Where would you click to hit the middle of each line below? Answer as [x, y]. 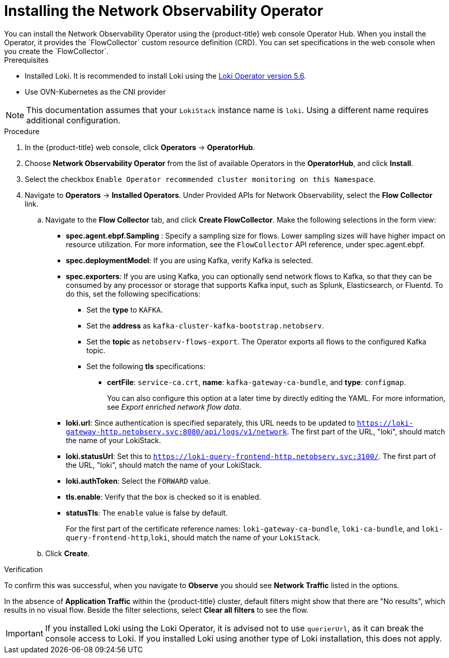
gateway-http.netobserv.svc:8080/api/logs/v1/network [176, 432]
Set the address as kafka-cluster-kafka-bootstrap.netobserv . [205, 325]
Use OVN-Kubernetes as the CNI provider [95, 92]
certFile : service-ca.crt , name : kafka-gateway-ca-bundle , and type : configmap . [257, 382]
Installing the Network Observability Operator [164, 11]
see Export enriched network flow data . [174, 407]
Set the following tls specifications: [146, 366]
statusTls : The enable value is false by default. [147, 513]
